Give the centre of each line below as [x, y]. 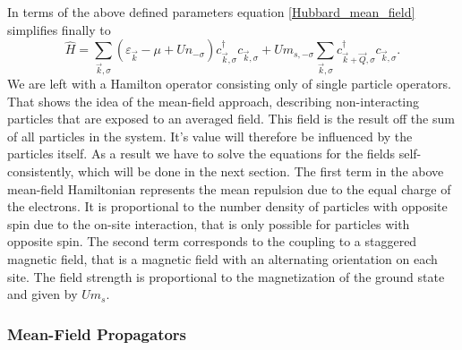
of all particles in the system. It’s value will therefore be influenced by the [210, 136]
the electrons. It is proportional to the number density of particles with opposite [227, 206]
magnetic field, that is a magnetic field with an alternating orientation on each [222, 259]
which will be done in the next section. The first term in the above [261, 171]
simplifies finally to [59, 29]
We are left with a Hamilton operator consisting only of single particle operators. [230, 84]
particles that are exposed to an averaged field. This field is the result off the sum [231, 119]
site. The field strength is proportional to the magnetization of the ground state [226, 276]
